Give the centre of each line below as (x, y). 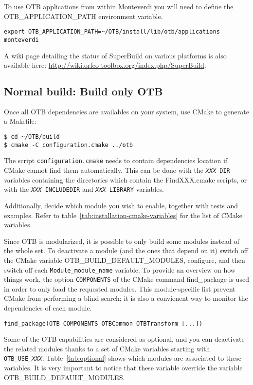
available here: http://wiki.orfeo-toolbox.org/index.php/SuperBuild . (105, 65)
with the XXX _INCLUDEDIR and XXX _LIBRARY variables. (84, 189)
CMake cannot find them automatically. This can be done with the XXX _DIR (117, 170)
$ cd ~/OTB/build (32, 137)
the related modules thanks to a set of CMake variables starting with (107, 348)
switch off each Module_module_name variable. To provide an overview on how (120, 269)
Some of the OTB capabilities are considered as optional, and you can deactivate (124, 339)
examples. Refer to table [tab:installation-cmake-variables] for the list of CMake (123, 215)
